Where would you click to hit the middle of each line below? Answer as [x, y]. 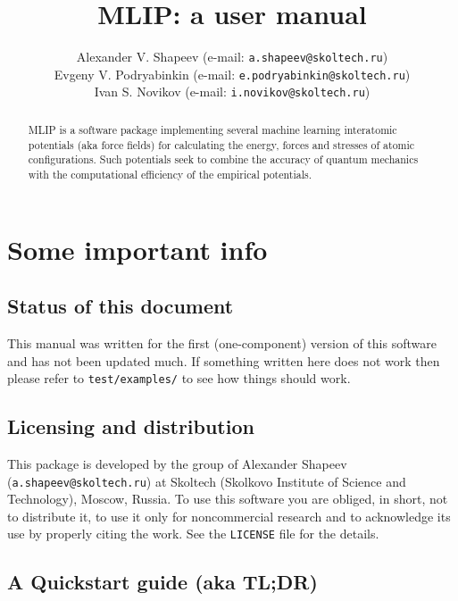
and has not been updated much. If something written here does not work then [224, 360]
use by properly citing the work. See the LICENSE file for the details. [193, 534]
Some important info [137, 249]
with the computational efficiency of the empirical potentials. [170, 174]
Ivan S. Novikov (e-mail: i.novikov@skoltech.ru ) [232, 92]
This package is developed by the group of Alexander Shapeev [177, 463]
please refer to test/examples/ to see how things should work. [179, 378]
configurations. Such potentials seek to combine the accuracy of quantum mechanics [223, 159]
